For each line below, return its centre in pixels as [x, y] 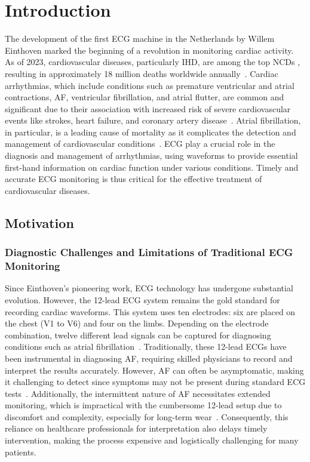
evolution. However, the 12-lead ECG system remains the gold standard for [142, 299]
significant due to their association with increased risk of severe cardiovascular [148, 108]
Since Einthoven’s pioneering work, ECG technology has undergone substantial [149, 288]
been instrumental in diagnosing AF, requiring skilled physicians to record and [149, 358]
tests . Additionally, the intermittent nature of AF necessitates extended [138, 393]
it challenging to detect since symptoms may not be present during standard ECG [155, 382]
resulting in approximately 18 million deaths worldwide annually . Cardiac [142, 73]
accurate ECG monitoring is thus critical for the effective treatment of [133, 179]
